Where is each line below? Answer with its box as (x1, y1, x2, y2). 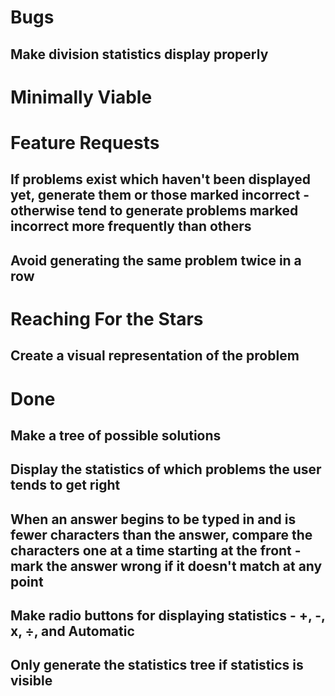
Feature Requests (10, 131, 160, 154)
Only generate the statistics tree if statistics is (10, 657, 304, 674)
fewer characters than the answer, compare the (10, 526, 313, 543)
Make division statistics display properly (10, 46, 269, 63)
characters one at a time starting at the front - (10, 542, 302, 559)
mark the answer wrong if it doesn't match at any (10, 557, 323, 575)
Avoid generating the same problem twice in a (10, 252, 302, 269)
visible (10, 672, 53, 690)
